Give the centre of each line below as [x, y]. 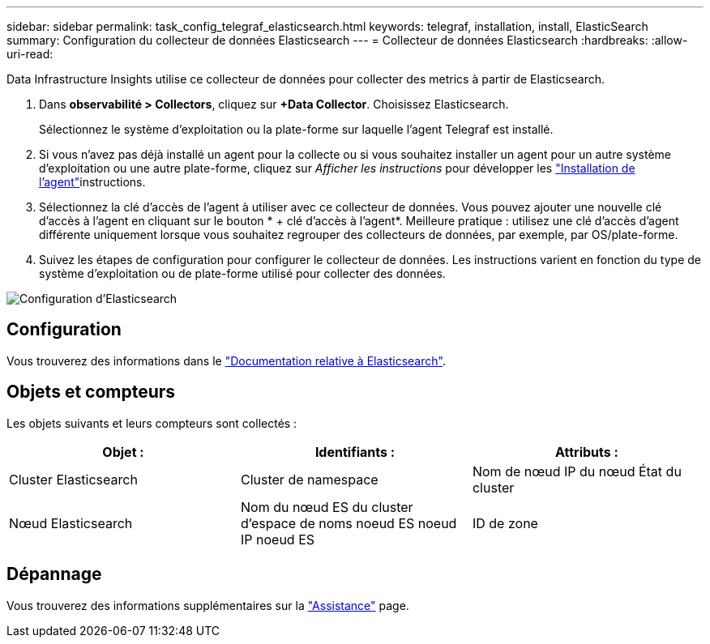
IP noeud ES [278, 539]
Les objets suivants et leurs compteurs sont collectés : [152, 423]
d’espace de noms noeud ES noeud [349, 523]
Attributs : [587, 452]
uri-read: [30, 54]
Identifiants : [355, 452]
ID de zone [505, 523]
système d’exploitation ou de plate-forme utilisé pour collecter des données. [242, 273]
